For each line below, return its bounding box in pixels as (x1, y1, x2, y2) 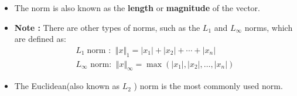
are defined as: (14, 33, 66, 45)
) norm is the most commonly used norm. (134, 80, 283, 92)
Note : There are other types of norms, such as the (14, 21, 200, 33)
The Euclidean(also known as (14, 80, 120, 92)
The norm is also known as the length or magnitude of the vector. (14, 2, 261, 13)
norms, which (244, 21, 293, 33)
